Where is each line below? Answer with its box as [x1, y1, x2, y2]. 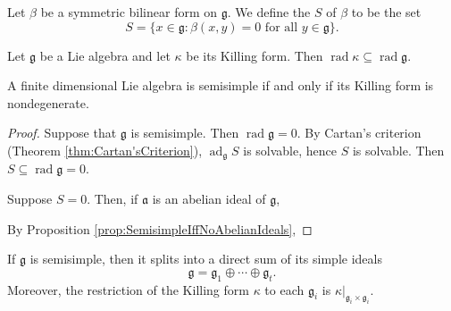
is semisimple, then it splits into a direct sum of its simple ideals [29, 249, 382, 268]
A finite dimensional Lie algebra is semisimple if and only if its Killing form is [7, 76, 434, 95]
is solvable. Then [352, 140, 445, 159]
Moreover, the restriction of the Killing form [7, 280, 249, 298]
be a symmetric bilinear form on [40, 3, 218, 21]
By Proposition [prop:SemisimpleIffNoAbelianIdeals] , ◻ [7, 219, 313, 238]
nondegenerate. [7, 93, 89, 112]
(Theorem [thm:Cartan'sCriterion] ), [7, 140, 203, 159]
